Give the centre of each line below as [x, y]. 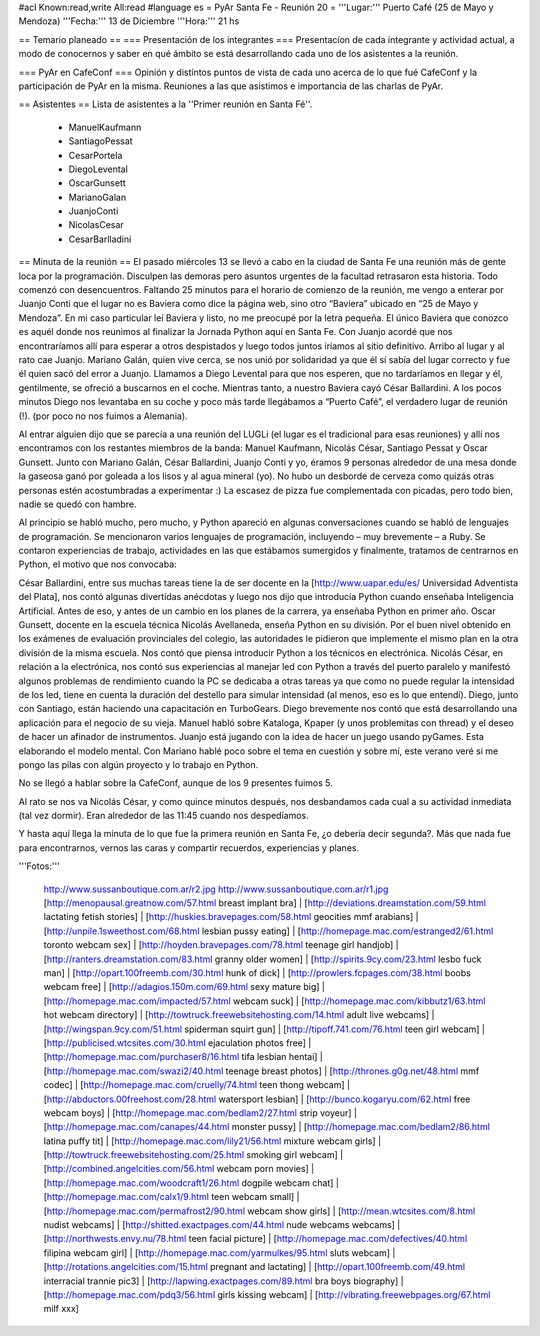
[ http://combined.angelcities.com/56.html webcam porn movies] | [179, 1169]
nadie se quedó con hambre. [77, 504]
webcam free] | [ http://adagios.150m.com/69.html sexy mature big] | [184, 987]
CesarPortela [95, 155]
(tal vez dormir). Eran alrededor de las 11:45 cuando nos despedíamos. [163, 816]
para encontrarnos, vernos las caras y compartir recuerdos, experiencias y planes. [189, 847]
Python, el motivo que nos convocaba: [97, 564]
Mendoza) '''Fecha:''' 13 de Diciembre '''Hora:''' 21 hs [129, 21]
